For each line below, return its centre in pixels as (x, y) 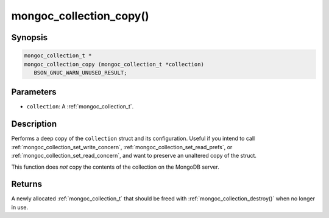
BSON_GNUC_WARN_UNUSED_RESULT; (80, 72)
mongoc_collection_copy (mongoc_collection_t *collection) (114, 64)
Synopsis (30, 37)
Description (34, 124)
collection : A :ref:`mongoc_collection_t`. (80, 107)
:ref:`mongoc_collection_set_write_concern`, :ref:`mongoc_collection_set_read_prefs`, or (122, 147)
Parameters (34, 92)
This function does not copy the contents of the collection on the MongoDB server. (115, 167)
